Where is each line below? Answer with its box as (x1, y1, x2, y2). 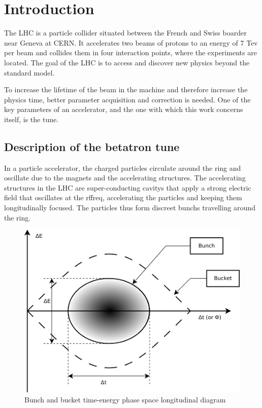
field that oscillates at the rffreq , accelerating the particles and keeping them (4, 192, 242, 203)
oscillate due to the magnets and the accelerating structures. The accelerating (4, 172, 246, 183)
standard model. (4, 67, 55, 78)
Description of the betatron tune (4, 138, 180, 154)
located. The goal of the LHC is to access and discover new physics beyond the (4, 57, 250, 67)
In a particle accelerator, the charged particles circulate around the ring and (4, 162, 241, 173)
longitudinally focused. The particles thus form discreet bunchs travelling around (4, 202, 255, 213)
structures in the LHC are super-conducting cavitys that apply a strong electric (4, 182, 251, 193)
